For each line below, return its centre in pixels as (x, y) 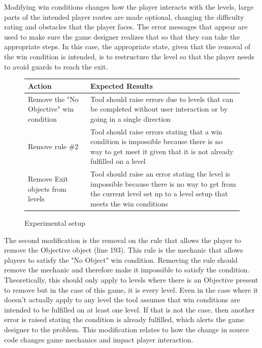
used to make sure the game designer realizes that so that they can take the (122, 36)
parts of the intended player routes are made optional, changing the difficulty (124, 16)
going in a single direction (131, 118)
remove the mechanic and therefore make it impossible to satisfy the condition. (127, 270)
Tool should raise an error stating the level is (160, 174)
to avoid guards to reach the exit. (56, 66)
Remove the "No (53, 99)
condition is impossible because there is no (157, 141)
